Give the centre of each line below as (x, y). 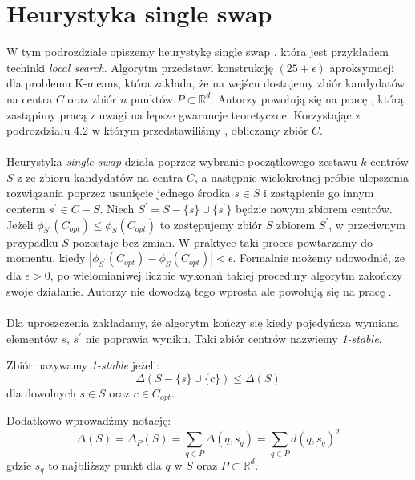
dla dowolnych (41, 392)
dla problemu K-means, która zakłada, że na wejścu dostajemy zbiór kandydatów (206, 83)
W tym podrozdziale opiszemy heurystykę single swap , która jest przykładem (197, 52)
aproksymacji (362, 67)
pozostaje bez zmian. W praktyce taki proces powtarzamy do (222, 242)
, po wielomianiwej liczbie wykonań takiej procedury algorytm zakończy (226, 275)
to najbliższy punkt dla (105, 464)
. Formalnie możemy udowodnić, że (318, 258)
